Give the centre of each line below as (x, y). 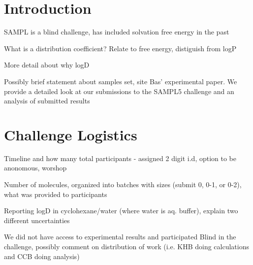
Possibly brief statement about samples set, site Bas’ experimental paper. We (121, 81)
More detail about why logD (47, 65)
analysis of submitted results (47, 101)
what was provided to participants (56, 194)
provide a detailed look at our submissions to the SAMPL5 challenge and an (119, 91)
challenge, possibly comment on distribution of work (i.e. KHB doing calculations (126, 246)
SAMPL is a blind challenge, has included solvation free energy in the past (117, 32)
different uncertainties (37, 220)
